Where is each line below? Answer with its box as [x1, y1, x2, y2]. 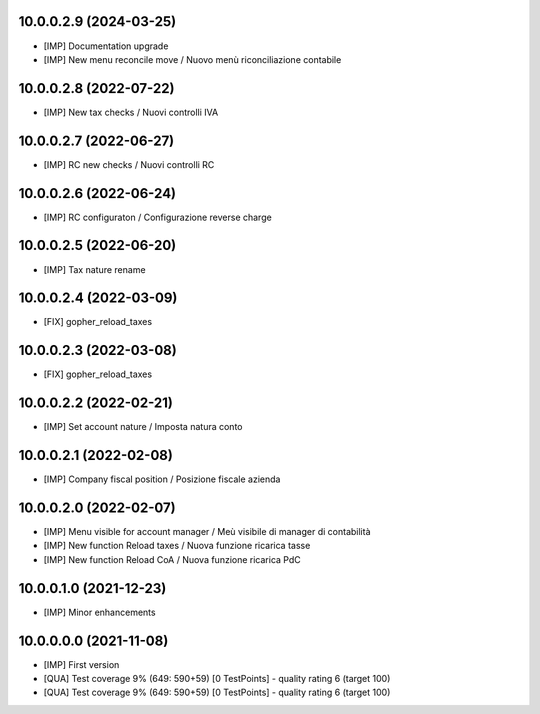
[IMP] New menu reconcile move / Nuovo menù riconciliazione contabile [43, 53, 342, 65]
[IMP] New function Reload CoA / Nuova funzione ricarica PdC [43, 553, 301, 565]
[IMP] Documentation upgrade [43, 40, 169, 52]
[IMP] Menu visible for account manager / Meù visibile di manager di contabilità [43, 526, 371, 538]
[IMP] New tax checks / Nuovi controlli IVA [43, 106, 219, 118]
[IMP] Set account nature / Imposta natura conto [43, 421, 243, 433]
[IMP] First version [43, 658, 120, 670]
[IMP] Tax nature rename [43, 263, 146, 275]
